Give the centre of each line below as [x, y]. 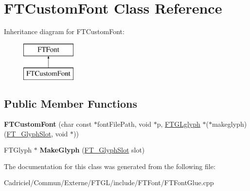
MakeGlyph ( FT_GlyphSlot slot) [92, 150]
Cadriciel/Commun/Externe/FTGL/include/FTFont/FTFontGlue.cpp [109, 182]
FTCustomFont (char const [48, 124]
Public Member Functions [71, 104]
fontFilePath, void [124, 124]
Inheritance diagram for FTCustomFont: [64, 31]
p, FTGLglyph [179, 124]
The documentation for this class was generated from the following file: [110, 166]
